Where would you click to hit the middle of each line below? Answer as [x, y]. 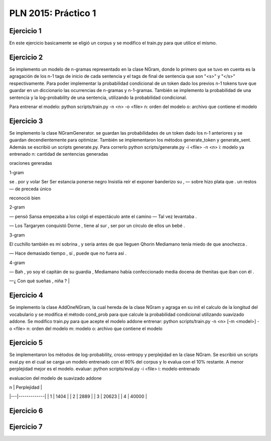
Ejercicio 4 [26, 296]
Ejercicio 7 [26, 427]
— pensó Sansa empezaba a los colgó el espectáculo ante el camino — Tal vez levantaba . [103, 216]
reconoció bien [25, 198]
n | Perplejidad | [26, 387]
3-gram [17, 235]
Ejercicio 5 [26, 343]
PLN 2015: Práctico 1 [53, 13]
